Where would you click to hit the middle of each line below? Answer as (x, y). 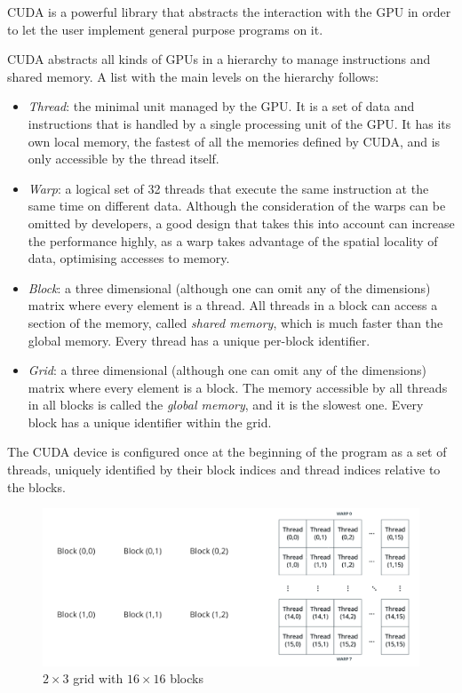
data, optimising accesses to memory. (129, 258)
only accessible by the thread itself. (123, 159)
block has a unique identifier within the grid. (150, 422)
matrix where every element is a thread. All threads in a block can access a (233, 305)
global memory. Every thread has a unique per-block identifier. (199, 340)
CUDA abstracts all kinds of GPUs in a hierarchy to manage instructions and (219, 59)
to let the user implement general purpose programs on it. (165, 29)
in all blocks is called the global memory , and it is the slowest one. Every (226, 405)
